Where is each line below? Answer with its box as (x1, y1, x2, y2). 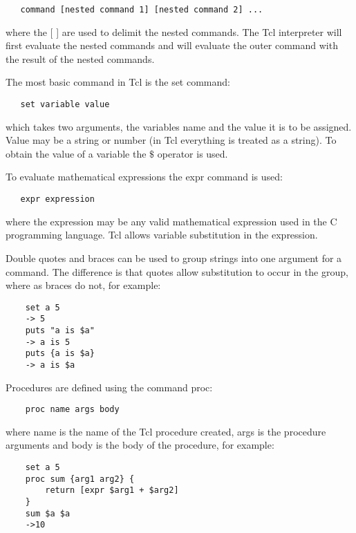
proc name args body (25, 404, 120, 415)
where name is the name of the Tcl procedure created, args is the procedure (6, 424, 326, 438)
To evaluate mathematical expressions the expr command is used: (6, 169, 283, 184)
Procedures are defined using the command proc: (6, 380, 213, 394)
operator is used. (157, 146, 228, 160)
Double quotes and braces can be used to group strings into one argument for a (6, 250, 342, 265)
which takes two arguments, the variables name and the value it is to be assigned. (6, 119, 352, 133)
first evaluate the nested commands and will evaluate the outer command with (6, 38, 338, 53)
